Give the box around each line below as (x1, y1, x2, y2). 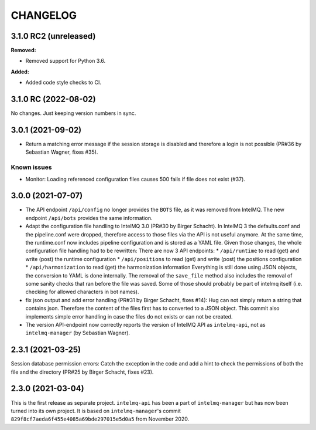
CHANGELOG (11, 9, 77, 22)
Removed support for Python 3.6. (25, 57, 105, 65)
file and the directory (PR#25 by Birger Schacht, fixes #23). (11, 368, 154, 375)
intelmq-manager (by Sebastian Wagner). (25, 329, 130, 337)
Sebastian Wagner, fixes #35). (25, 148, 98, 155)
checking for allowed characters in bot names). (25, 288, 139, 296)
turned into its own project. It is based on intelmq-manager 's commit (11, 407, 181, 414)
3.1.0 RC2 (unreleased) (11, 31, 96, 41)
